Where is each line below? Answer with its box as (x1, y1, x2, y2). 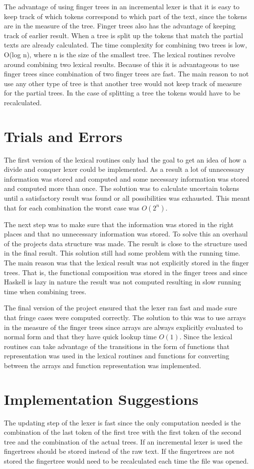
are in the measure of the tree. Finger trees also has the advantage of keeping (4, 21, 236, 31)
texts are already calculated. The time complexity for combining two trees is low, (4, 40, 247, 50)
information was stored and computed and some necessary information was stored (4, 173, 250, 184)
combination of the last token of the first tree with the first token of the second (4, 427, 241, 437)
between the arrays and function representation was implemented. (4, 360, 201, 370)
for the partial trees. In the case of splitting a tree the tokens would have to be (4, 88, 240, 98)
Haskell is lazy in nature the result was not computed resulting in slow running (4, 277, 241, 287)
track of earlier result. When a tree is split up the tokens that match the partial (4, 30, 243, 40)
